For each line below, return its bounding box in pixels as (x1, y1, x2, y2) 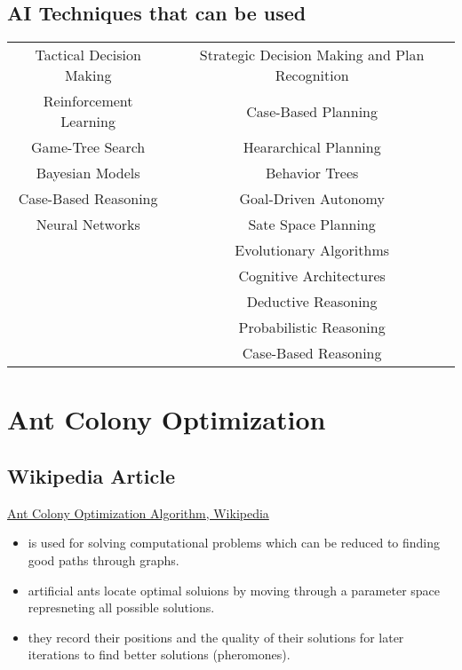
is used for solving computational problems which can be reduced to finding (28, 533, 441, 552)
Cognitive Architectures (238, 265, 386, 287)
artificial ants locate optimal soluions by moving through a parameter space (28, 580, 441, 599)
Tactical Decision (35, 44, 141, 66)
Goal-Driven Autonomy (239, 188, 385, 209)
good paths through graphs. (28, 550, 179, 569)
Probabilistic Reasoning (238, 317, 386, 338)
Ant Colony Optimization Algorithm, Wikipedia (7, 503, 269, 522)
